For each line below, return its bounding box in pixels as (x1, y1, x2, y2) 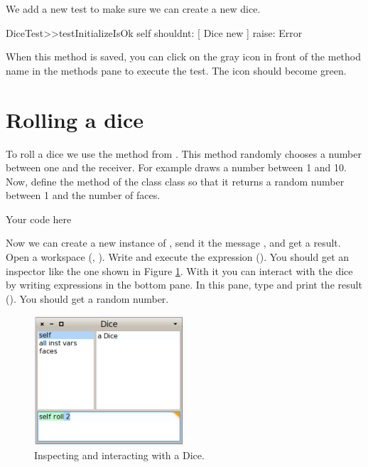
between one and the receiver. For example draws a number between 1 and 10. (6, 160, 347, 175)
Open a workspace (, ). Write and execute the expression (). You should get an (6, 249, 350, 264)
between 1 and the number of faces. (6, 188, 161, 203)
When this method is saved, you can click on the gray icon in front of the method (6, 49, 362, 64)
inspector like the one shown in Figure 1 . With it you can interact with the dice (6, 263, 353, 278)
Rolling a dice (6, 104, 144, 134)
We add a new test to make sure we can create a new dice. (6, 1, 261, 16)
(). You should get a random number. (6, 291, 169, 306)
